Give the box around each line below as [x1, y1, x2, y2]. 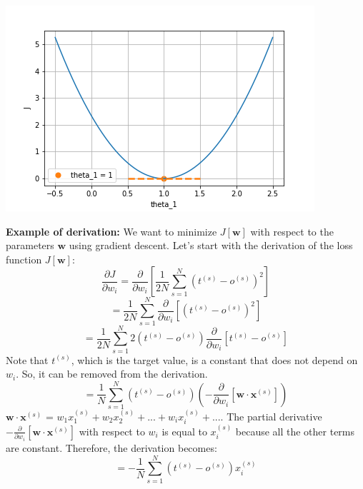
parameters [6, 238, 54, 253]
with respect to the [250, 223, 334, 238]
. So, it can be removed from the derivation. [16, 366, 208, 381]
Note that [6, 352, 49, 367]
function [6, 251, 42, 266]
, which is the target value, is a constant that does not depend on [71, 352, 358, 367]
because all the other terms [235, 423, 355, 438]
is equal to [161, 423, 207, 438]
